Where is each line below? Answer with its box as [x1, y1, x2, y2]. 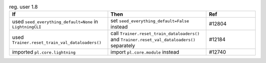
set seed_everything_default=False [110, 17, 189, 24]
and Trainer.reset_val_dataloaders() [110, 36, 196, 43]
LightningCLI [12, 24, 41, 30]
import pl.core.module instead [110, 49, 179, 56]
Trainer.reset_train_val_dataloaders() [12, 40, 102, 45]
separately [110, 42, 135, 49]
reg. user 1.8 [9, 3, 38, 10]
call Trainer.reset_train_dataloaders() [110, 30, 200, 37]
